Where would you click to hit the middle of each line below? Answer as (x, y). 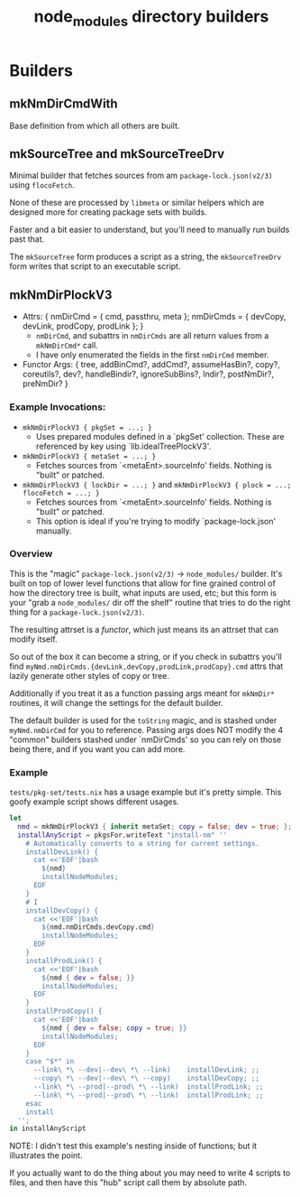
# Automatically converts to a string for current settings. (142, 843)
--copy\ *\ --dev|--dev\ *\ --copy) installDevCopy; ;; (146, 1079)
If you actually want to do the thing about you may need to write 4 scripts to (150, 1173)
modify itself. (33, 639)
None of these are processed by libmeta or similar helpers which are (137, 203)
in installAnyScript (48, 1129)
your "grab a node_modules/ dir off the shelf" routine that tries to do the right (150, 602)
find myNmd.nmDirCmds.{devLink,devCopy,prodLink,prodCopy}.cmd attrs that (146, 666)
